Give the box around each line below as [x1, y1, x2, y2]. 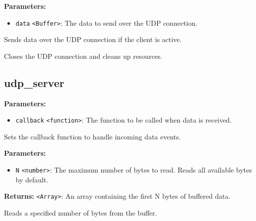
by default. [15, 174, 48, 184]
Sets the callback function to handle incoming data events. [4, 131, 181, 141]
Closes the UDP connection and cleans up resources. [4, 50, 163, 61]
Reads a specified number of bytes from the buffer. [4, 207, 157, 218]
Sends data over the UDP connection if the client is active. [4, 34, 182, 44]
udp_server [4, 75, 65, 90]
